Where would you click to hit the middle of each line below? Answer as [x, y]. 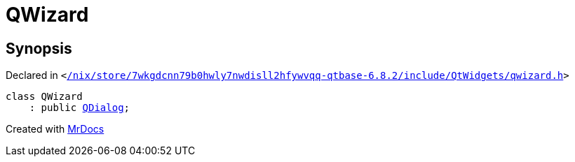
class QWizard [44, 97]
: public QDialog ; [80, 108]
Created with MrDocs [55, 129]
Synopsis [39, 48]
